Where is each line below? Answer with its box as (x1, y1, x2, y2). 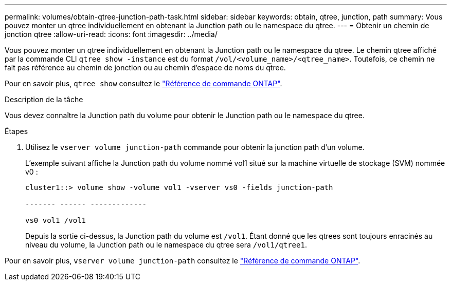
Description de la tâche (5, 95, 83, 104)
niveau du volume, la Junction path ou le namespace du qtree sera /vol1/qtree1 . (25, 240, 307, 249)
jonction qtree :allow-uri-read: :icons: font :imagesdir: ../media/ (5, 30, 218, 39)
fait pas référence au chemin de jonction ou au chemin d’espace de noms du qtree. (5, 63, 286, 72)
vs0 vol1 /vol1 (25, 216, 86, 224)
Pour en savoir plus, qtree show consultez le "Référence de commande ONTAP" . (5, 79, 282, 88)
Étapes (5, 127, 28, 136)
